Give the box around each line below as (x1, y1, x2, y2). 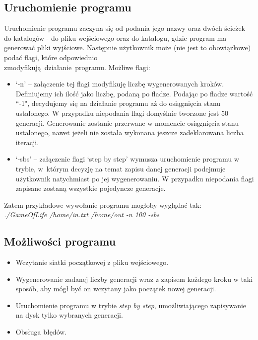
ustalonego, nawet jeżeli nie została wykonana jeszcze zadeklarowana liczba (15, 127, 244, 138)
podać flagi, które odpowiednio (4, 52, 98, 62)
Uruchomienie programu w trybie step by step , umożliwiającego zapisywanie (15, 300, 247, 310)
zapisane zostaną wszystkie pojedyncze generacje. (15, 183, 166, 193)
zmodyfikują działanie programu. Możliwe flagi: (4, 62, 150, 72)
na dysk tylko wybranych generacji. (15, 310, 123, 320)
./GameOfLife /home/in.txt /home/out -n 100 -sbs (4, 209, 160, 220)
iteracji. (15, 137, 39, 147)
